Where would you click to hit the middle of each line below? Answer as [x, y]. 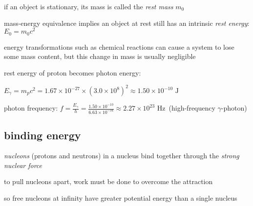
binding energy [42, 135]
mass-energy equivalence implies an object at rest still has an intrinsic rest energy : [127, 23]
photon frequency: [31, 108]
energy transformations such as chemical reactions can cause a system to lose [119, 47]
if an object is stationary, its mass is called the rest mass [89, 6]
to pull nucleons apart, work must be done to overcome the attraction [108, 181]
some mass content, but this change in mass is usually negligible [100, 56]
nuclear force [23, 165]
